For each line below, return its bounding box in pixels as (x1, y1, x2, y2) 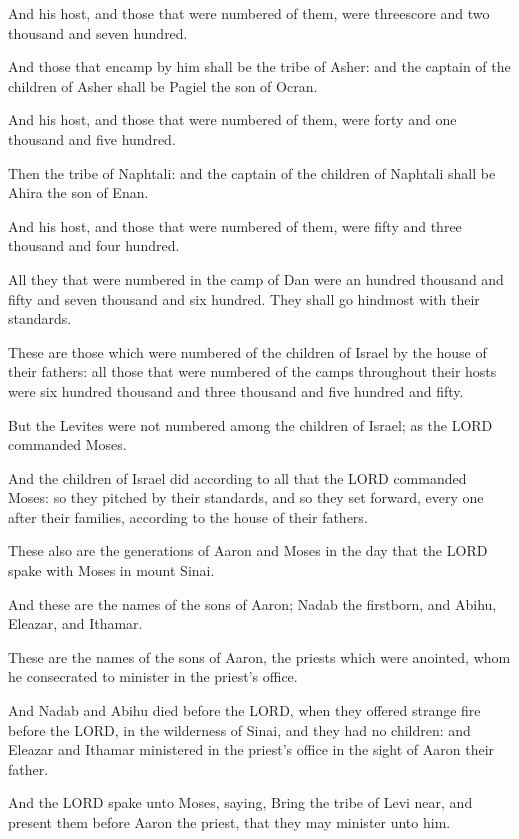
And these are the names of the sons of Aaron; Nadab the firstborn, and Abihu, (8, 593, 497, 614)
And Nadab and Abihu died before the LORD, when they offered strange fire (8, 700, 481, 721)
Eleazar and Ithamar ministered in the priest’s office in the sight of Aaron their (8, 739, 495, 760)
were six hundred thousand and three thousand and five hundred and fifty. (8, 380, 464, 401)
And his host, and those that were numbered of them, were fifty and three (8, 215, 462, 236)
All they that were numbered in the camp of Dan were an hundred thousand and (8, 268, 504, 289)
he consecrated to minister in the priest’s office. (8, 666, 298, 687)
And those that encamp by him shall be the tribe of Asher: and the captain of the (8, 56, 511, 77)
